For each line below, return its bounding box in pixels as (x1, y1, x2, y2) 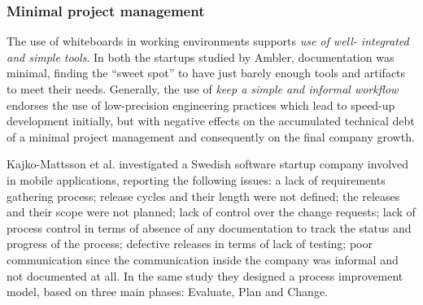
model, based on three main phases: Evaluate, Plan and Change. (7, 283, 329, 300)
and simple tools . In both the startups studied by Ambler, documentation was (7, 48, 395, 65)
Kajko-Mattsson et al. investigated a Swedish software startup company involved (7, 155, 409, 172)
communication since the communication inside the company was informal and (7, 251, 399, 268)
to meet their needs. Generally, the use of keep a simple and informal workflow (7, 81, 399, 97)
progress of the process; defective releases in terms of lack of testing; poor (7, 235, 373, 252)
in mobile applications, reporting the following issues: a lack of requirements (7, 171, 386, 188)
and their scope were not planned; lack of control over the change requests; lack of (7, 203, 416, 220)
